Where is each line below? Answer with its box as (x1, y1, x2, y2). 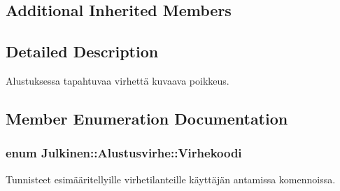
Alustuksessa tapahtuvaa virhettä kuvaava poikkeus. (6, 73, 229, 87)
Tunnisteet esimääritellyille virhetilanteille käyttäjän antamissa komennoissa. (6, 171, 336, 186)
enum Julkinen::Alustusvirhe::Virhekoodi (6, 144, 242, 162)
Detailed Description (6, 41, 159, 62)
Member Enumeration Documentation (6, 107, 288, 129)
